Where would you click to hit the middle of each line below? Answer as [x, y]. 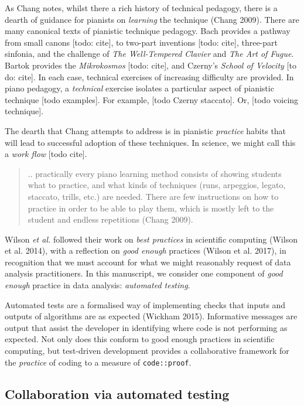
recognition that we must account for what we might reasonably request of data [148, 262]
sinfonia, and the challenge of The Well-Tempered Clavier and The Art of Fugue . [149, 54]
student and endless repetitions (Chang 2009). [110, 219]
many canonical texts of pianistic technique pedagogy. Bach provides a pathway [148, 31]
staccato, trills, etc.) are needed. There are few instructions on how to [153, 196]
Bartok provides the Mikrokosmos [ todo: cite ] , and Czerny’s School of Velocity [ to [151, 65]
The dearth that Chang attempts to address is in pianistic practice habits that [146, 130]
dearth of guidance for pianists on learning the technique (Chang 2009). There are [152, 19]
